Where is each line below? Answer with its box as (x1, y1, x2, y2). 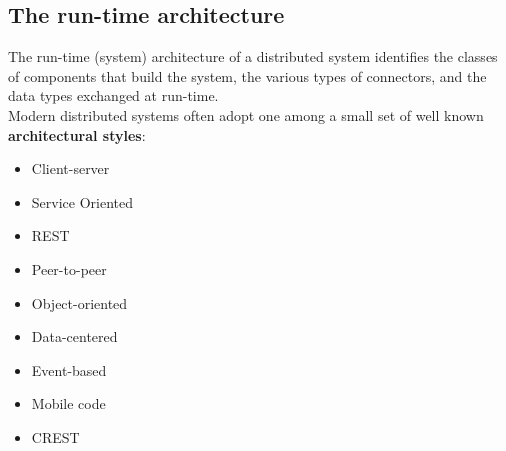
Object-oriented (31, 292, 128, 313)
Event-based (31, 359, 107, 380)
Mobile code (31, 393, 106, 414)
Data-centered (31, 326, 118, 347)
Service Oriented (31, 191, 133, 212)
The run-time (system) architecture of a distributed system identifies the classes (8, 46, 498, 67)
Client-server (31, 158, 110, 179)
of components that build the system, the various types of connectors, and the (8, 65, 487, 86)
